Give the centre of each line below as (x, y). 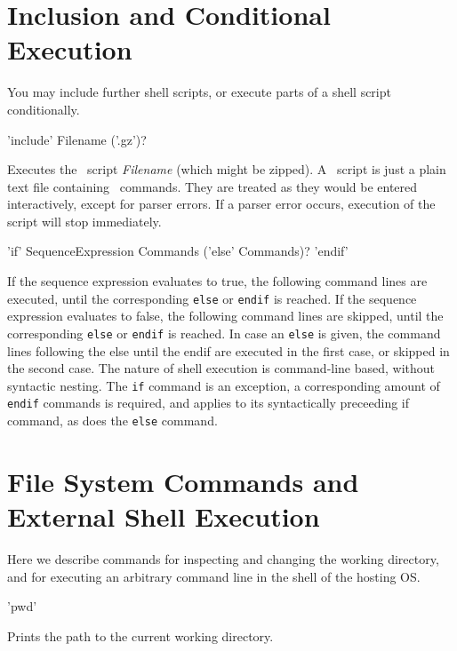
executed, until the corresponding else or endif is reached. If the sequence (212, 298)
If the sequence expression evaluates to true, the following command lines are (217, 281)
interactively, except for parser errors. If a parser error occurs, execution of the (221, 204)
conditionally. (44, 109)
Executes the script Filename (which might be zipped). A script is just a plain (227, 169)
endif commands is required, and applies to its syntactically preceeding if (208, 403)
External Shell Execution (164, 516)
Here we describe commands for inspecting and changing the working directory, (223, 559)
